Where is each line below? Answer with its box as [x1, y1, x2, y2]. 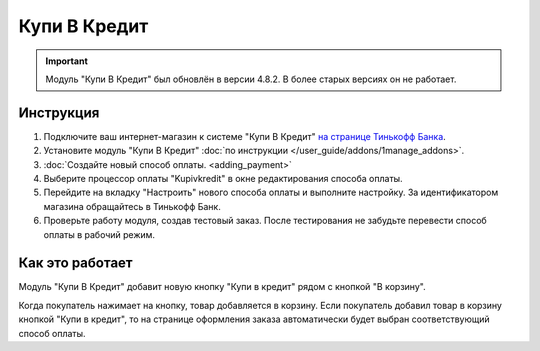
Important [45, 55, 89, 67]
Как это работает [18, 255, 134, 272]
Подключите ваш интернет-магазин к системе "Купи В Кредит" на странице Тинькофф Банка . [43, 130, 447, 142]
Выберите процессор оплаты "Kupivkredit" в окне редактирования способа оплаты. [43, 173, 404, 185]
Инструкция [18, 104, 100, 121]
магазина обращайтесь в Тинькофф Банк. [43, 200, 222, 212]
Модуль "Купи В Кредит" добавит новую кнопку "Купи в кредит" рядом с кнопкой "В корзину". [18, 281, 426, 293]
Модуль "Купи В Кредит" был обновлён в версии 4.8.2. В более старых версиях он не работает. [45, 73, 457, 85]
